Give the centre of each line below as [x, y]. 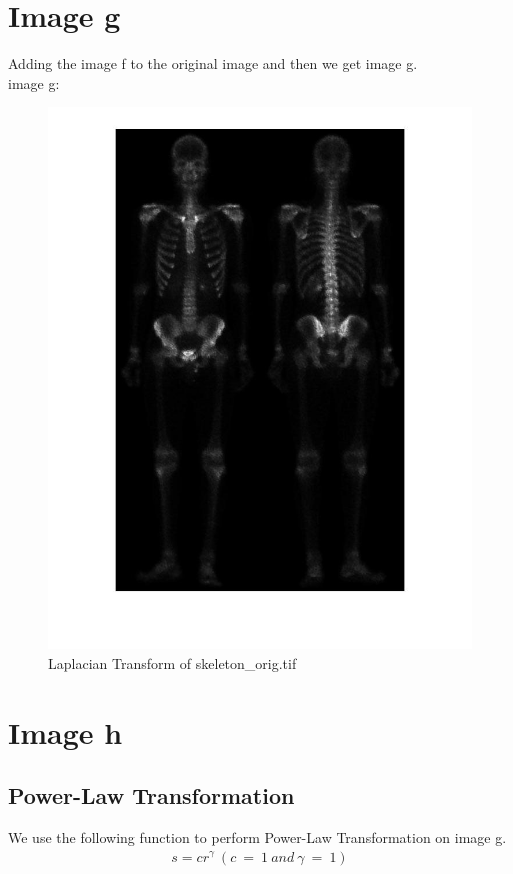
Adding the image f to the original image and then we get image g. [213, 63]
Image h [65, 731]
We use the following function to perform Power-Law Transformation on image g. [257, 836]
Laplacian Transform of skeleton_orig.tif [172, 662]
